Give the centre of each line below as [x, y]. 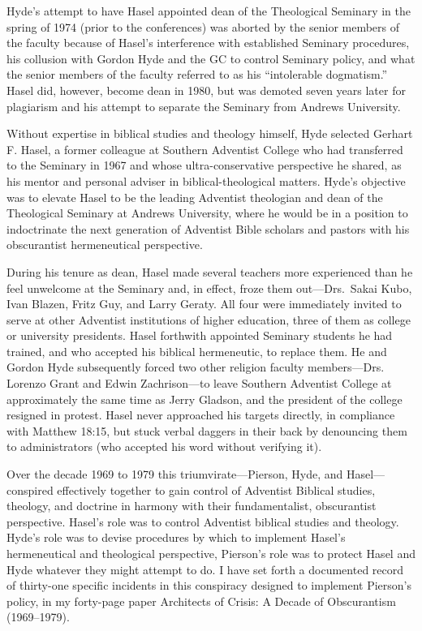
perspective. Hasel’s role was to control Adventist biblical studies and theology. [203, 521]
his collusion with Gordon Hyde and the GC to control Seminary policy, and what [211, 58]
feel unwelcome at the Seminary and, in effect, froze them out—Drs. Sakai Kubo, [209, 288]
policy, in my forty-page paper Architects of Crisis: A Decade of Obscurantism [201, 601]
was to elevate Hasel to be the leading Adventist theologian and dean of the [195, 197]
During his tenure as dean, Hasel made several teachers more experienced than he [210, 271]
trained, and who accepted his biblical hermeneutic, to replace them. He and [197, 351]
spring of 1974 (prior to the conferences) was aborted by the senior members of [203, 26]
